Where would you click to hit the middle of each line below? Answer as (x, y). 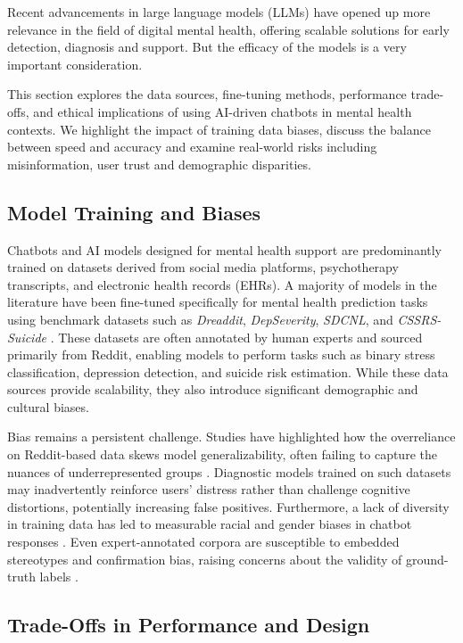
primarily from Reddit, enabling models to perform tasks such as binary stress (221, 354)
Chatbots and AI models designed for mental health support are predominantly (225, 249)
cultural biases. (48, 406)
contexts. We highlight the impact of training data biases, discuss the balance (219, 129)
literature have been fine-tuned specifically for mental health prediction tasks (218, 302)
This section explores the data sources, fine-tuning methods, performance (207, 94)
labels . (59, 577)
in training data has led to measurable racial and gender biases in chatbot (210, 524)
